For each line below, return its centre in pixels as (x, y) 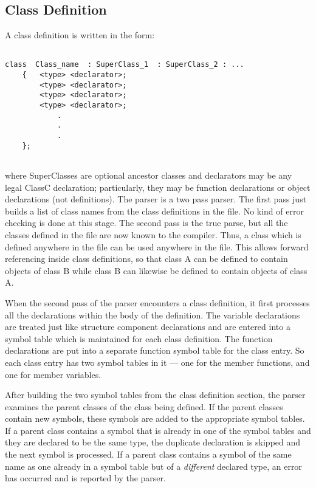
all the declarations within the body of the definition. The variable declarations (153, 314)
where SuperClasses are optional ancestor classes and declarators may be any (149, 175)
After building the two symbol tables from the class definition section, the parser (155, 395)
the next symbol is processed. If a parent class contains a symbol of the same (148, 454)
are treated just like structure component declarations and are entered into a (148, 327)
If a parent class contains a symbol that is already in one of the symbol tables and (158, 430)
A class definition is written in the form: (80, 35)
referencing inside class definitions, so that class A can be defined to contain (146, 259)
